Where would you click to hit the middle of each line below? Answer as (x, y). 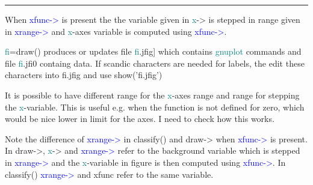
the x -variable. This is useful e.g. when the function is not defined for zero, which (155, 107)
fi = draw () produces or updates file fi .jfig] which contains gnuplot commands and (153, 51)
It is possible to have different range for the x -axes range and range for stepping (152, 95)
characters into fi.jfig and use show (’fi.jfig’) (84, 75)
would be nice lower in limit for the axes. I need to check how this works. (140, 119)
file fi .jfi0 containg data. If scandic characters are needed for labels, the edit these (155, 63)
